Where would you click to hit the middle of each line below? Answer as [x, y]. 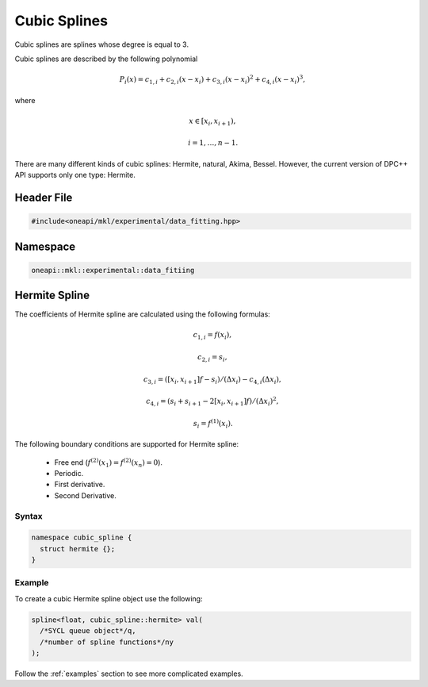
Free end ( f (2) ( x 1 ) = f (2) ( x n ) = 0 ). [108, 462]
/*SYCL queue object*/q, [88, 631]
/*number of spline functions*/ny [107, 642]
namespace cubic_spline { [82, 538]
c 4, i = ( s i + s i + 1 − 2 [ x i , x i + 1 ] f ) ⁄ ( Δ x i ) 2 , [212, 401]
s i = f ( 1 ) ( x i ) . [213, 424]
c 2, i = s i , [212, 358]
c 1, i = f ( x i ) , [212, 336]
